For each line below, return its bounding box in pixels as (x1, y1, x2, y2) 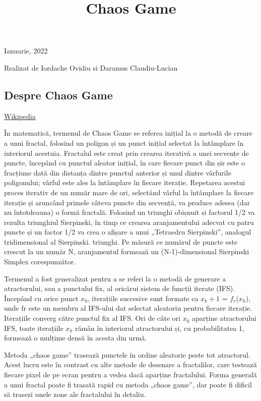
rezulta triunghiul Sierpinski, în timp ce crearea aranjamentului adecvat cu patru (4, 216, 254, 227)
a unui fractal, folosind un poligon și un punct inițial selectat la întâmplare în (4, 137, 244, 148)
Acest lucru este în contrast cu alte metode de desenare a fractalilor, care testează (4, 359, 257, 370)
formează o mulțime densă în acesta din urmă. (4, 332, 147, 343)
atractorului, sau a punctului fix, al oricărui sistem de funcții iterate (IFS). (4, 283, 235, 294)
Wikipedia (4, 110, 36, 121)
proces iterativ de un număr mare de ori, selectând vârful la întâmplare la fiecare (4, 187, 254, 197)
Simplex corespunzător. (4, 256, 76, 267)
